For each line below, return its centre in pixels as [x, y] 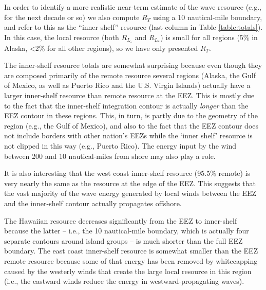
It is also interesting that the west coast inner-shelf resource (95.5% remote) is [127, 173]
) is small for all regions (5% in [209, 37]
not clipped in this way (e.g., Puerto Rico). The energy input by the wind [120, 145]
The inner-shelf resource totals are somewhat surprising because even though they [133, 65]
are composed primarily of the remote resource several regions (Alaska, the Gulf [130, 75]
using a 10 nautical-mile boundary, [207, 17]
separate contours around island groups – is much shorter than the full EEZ [123, 240]
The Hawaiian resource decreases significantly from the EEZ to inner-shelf [121, 220]
